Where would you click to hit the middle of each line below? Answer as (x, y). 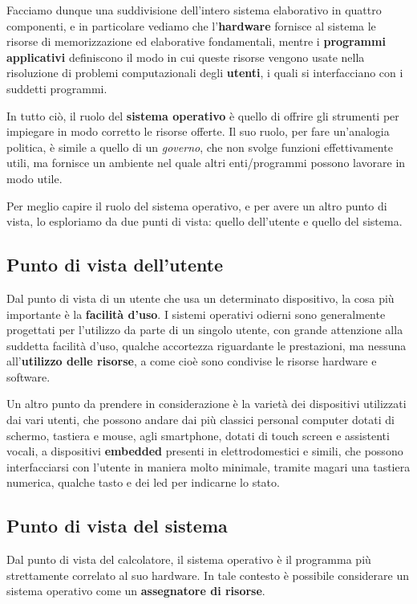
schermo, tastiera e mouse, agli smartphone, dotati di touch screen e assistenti (198, 435)
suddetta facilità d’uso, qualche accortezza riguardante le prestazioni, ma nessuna (206, 345)
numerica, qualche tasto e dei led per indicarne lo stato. (143, 482)
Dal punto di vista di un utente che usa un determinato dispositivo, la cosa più (200, 298)
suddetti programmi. (57, 88)
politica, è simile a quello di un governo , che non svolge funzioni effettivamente (200, 147)
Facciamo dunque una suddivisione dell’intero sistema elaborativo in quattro (194, 10)
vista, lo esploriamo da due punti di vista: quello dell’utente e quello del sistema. (204, 221)
